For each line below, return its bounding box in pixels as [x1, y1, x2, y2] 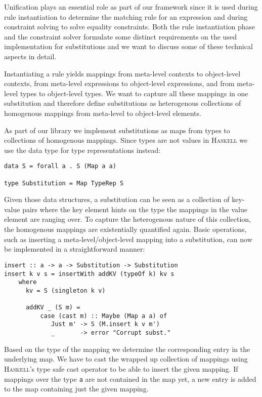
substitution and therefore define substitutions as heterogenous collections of [4, 98, 241, 108]
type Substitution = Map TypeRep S [4, 179, 124, 187]
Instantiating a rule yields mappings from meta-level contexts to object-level [4, 68, 241, 78]
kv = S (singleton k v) [25, 287, 106, 294]
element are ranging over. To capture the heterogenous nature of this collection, [4, 214, 251, 224]
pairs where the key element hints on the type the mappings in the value [22, 204, 247, 214]
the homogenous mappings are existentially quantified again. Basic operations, [4, 224, 247, 234]
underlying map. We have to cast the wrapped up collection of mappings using [4, 353, 248, 364]
